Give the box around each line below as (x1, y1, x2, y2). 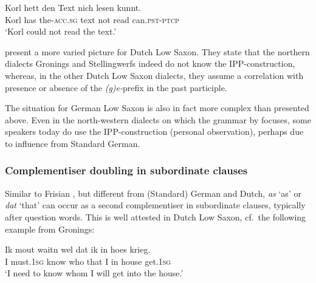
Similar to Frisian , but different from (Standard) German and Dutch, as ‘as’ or (5, 186, 301, 199)
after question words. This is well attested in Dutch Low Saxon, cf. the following (5, 210, 306, 223)
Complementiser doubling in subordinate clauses (5, 163, 248, 178)
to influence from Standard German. (5, 137, 140, 149)
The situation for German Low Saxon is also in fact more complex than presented (5, 101, 309, 114)
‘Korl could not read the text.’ (5, 25, 117, 38)
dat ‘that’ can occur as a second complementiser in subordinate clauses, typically (5, 199, 306, 211)
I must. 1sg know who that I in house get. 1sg (5, 254, 171, 267)
